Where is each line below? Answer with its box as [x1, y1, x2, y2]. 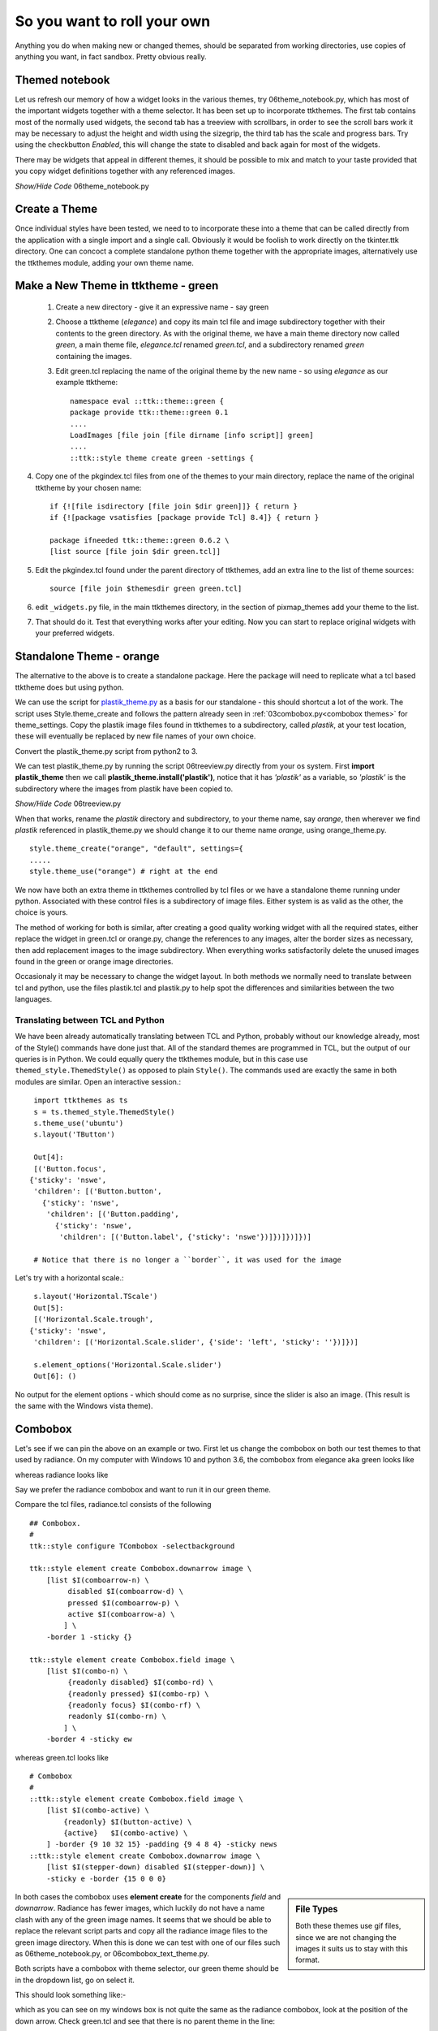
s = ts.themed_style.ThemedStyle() [33, 1107, 175, 1116]
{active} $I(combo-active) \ [63, 1828, 188, 1838]
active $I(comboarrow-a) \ [67, 1609, 175, 1618]
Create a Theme [15, 202, 97, 216]
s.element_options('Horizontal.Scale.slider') [33, 1360, 222, 1369]
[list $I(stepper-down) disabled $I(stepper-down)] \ [45, 1863, 265, 1872]
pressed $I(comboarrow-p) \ [67, 1598, 180, 1608]
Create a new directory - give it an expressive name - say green [55, 302, 269, 312]
